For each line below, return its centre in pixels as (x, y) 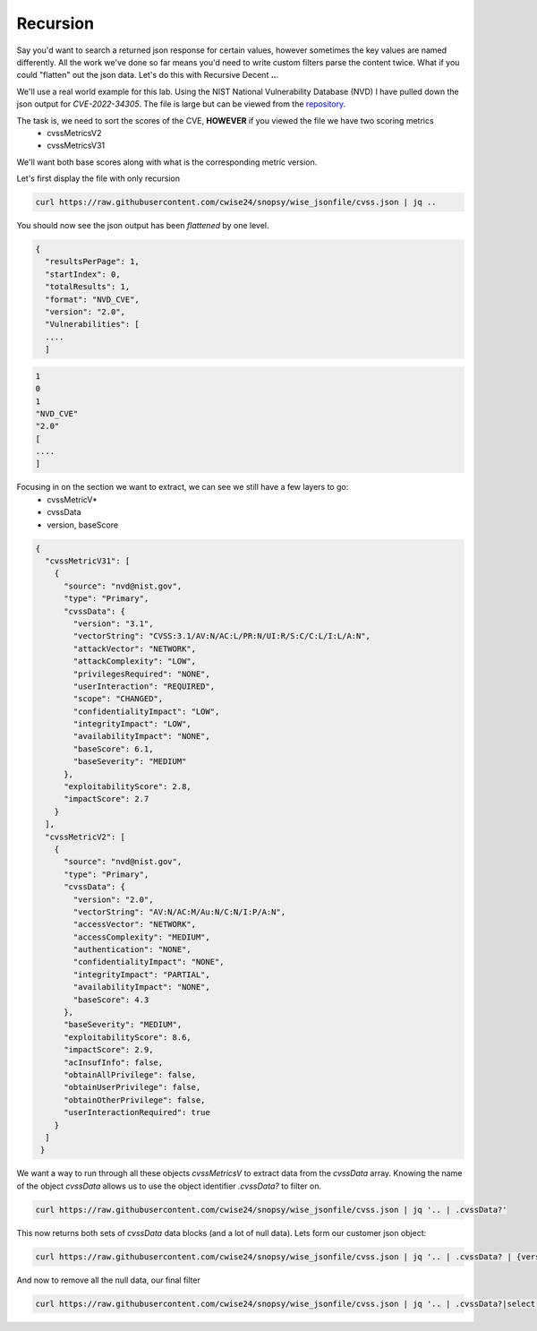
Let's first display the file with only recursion (98, 178)
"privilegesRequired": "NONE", (141, 674)
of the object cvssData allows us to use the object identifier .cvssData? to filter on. (169, 1186)
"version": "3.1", (113, 623)
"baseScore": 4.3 (111, 1000)
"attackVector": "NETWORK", (135, 648)
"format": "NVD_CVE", (93, 299)
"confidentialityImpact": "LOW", (146, 711)
